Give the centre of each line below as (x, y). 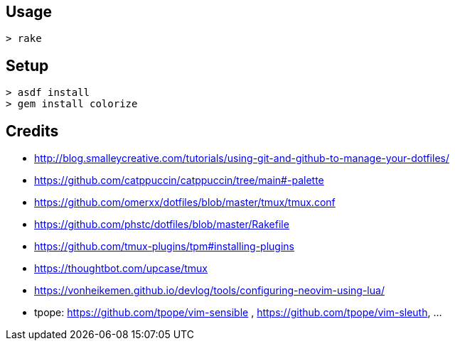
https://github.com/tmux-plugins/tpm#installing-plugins (164, 247)
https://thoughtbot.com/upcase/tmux (121, 269)
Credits (32, 131)
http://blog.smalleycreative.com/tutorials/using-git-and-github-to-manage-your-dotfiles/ (242, 158)
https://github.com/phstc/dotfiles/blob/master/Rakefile (162, 225)
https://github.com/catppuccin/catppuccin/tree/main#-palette (179, 180)
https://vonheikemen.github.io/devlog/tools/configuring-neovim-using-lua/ (209, 291)
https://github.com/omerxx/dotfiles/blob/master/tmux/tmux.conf (185, 202)
